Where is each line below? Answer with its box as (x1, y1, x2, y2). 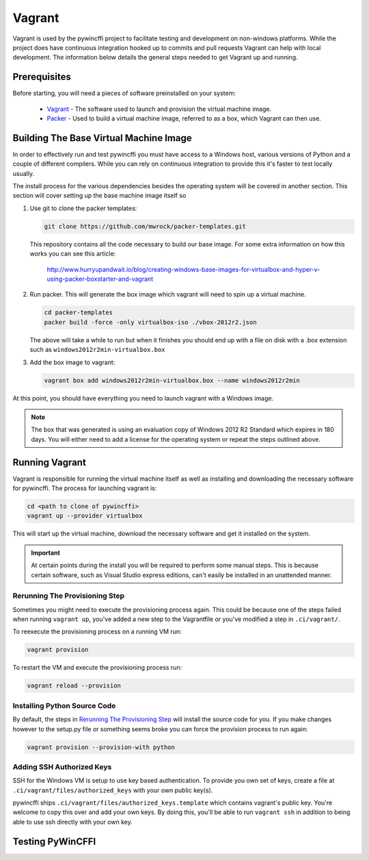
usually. (12, 169, 34, 177)
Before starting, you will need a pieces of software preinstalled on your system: (12, 89, 236, 97)
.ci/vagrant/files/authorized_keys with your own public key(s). (12, 786, 213, 794)
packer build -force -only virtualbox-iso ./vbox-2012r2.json (44, 318, 257, 326)
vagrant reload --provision (27, 682, 121, 690)
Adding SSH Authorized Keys (12, 762, 112, 772)
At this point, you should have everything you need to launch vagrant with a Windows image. (12, 394, 273, 402)
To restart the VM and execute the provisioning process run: (12, 663, 182, 672)
